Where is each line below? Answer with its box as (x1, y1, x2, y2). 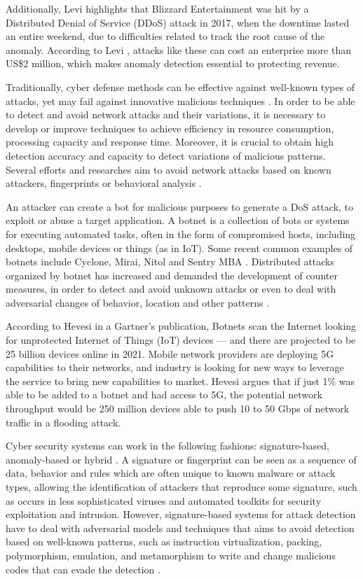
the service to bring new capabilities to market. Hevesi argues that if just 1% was (6, 373, 355, 388)
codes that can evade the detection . (6, 561, 160, 576)
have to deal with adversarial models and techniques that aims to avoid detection (6, 520, 355, 535)
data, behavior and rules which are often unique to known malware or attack (6, 466, 336, 480)
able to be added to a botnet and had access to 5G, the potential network (6, 387, 322, 402)
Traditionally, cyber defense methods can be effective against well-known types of (6, 79, 355, 94)
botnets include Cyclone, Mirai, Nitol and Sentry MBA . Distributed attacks (6, 254, 335, 269)
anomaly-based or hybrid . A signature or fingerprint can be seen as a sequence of (6, 452, 357, 466)
